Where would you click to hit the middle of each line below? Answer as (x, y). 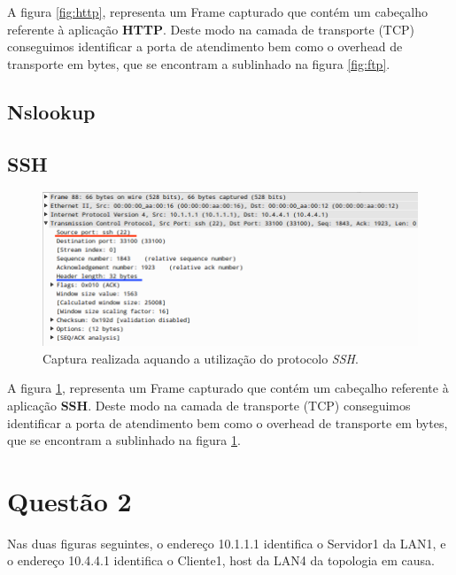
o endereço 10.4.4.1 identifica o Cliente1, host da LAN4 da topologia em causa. (221, 560)
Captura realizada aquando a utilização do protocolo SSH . (201, 358)
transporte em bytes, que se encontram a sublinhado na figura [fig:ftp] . (199, 63)
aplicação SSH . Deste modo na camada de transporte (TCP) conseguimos (209, 405)
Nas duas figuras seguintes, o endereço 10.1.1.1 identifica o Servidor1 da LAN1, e (227, 543)
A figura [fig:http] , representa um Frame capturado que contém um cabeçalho (217, 11)
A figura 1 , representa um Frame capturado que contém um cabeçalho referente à (228, 388)
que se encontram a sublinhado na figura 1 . (124, 440)
